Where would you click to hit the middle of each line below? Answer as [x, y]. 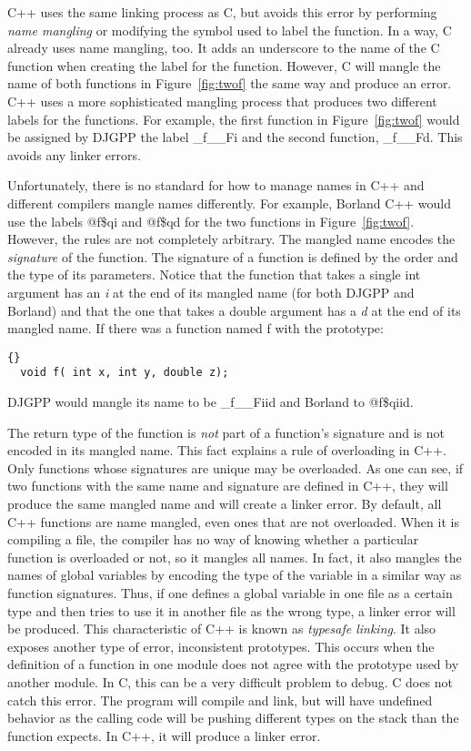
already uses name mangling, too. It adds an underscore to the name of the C [224, 48]
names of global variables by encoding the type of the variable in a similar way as [235, 575]
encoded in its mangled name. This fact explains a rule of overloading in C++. [227, 450]
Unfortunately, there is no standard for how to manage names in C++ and [216, 185]
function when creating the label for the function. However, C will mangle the [224, 65]
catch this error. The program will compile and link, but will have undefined [220, 700]
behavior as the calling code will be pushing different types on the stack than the [233, 718]
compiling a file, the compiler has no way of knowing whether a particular [213, 539]
